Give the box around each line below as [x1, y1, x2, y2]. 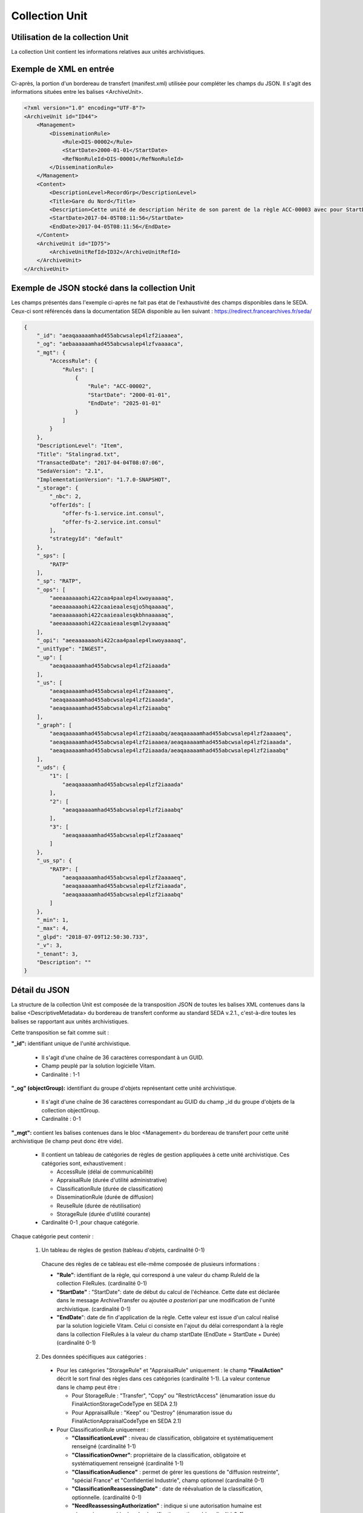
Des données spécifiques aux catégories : [41, 1353, 146, 1360]
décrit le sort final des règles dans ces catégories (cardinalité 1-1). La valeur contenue [56, 1375, 270, 1382]
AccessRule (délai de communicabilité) [56, 1168, 154, 1175]
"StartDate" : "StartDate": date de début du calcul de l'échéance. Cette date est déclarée [56, 1288, 280, 1295]
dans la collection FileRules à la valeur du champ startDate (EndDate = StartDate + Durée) [56, 1330, 281, 1337]
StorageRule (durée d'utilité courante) [56, 1210, 151, 1218]
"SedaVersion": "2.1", [36, 468, 104, 474]
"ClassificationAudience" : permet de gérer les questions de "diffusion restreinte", [71, 1468, 280, 1475]
